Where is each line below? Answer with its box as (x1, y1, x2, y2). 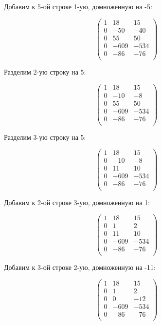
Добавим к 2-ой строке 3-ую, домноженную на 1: (4, 197, 150, 207)
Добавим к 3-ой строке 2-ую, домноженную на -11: (4, 262, 156, 272)
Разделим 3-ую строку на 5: (4, 132, 86, 142)
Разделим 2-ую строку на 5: (4, 66, 86, 76)
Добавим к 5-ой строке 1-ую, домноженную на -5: (4, 1, 152, 11)
